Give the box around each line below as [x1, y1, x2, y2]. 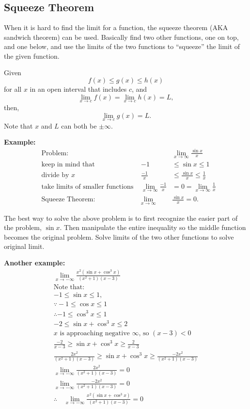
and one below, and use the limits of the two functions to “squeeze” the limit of [4, 41, 240, 51]
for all [4, 84, 22, 94]
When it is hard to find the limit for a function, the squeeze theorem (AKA [4, 22, 228, 33]
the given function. [4, 50, 60, 61]
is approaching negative [60, 329, 130, 337]
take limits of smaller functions [41, 183, 134, 190]
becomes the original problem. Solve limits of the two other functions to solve [4, 231, 234, 242]
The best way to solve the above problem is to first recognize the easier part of [4, 213, 238, 223]
